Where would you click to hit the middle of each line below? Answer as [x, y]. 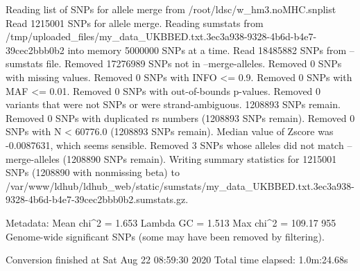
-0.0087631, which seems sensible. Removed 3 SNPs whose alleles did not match [175, 145]
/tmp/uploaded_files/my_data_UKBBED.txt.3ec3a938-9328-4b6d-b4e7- [161, 36]
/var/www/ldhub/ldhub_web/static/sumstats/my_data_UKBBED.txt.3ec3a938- [180, 185]
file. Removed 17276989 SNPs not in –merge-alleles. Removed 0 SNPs [194, 63]
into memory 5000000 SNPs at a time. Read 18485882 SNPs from [207, 50]
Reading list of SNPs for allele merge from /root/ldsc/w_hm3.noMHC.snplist [171, 9]
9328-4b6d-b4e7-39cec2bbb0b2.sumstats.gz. [97, 199]
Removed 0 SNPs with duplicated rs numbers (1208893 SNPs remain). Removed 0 [180, 117]
